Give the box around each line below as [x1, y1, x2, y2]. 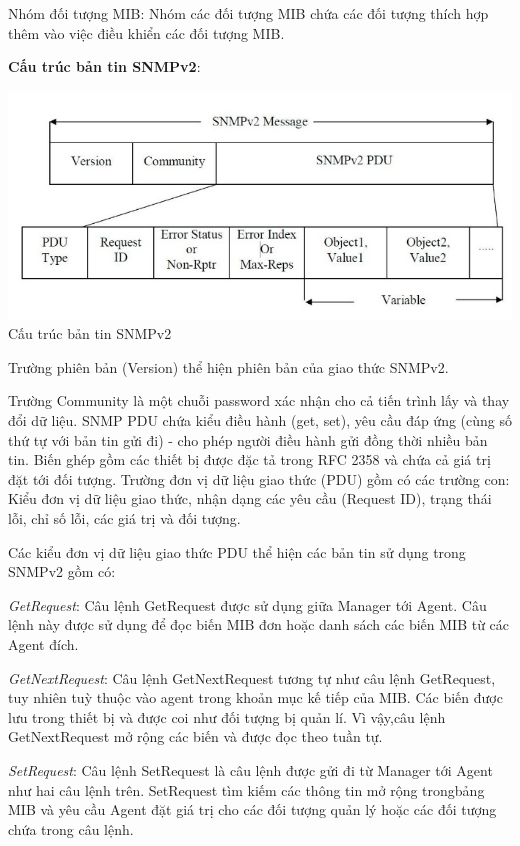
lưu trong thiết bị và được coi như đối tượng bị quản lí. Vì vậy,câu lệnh [8, 706, 446, 727]
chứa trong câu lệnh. [8, 818, 134, 839]
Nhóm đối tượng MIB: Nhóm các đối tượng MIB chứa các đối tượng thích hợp [8, 3, 489, 23]
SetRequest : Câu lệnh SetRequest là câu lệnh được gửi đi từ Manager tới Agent [8, 759, 493, 780]
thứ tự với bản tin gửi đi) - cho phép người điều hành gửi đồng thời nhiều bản [8, 429, 488, 450]
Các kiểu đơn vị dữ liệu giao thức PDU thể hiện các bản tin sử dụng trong [8, 541, 466, 562]
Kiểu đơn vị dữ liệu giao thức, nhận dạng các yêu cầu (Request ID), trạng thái [8, 488, 492, 509]
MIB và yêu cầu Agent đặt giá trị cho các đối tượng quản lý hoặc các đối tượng [8, 799, 497, 820]
